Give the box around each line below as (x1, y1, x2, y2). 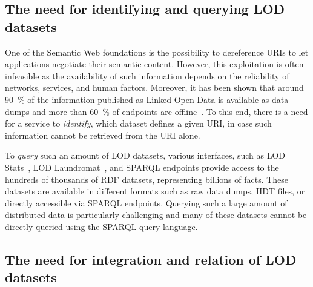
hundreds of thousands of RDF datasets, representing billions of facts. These (5, 173, 289, 185)
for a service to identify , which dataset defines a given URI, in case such (5, 117, 272, 130)
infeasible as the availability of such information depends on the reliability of (5, 69, 289, 82)
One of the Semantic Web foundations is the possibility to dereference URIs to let (5, 45, 309, 58)
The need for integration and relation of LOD (5, 249, 297, 268)
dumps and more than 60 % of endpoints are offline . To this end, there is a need (5, 105, 308, 117)
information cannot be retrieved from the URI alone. (5, 128, 200, 141)
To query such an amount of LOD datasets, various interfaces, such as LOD (5, 149, 286, 162)
